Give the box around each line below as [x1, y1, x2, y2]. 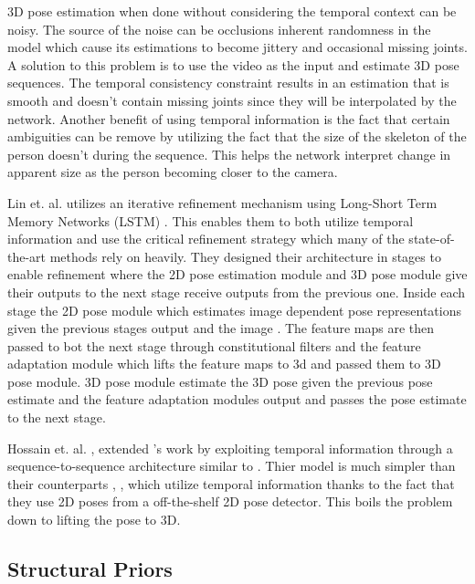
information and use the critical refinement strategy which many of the [7, 229, 405, 248]
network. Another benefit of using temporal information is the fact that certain [7, 109, 450, 128]
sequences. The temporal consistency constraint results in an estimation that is [7, 73, 449, 92]
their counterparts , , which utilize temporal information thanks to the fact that [7, 474, 455, 493]
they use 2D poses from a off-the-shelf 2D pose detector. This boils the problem [7, 492, 453, 511]
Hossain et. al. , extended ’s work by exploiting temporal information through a [7, 438, 453, 457]
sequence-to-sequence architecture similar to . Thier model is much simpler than [7, 456, 456, 475]
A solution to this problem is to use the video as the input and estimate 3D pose [7, 55, 459, 74]
